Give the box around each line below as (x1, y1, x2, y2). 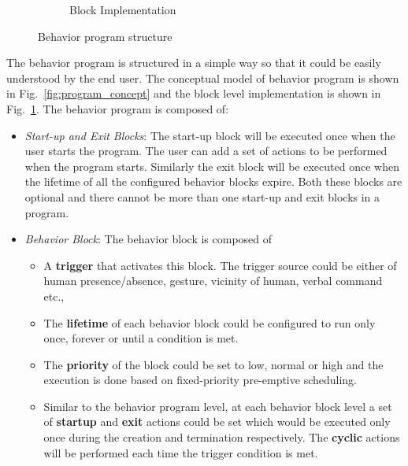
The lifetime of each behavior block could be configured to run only (43, 314, 376, 331)
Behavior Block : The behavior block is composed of (24, 231, 273, 247)
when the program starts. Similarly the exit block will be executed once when (24, 157, 399, 174)
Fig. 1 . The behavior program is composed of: (6, 100, 229, 116)
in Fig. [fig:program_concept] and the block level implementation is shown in (6, 85, 381, 102)
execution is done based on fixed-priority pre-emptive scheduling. (43, 372, 358, 388)
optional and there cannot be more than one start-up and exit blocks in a (24, 188, 380, 205)
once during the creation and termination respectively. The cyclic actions (43, 429, 400, 446)
